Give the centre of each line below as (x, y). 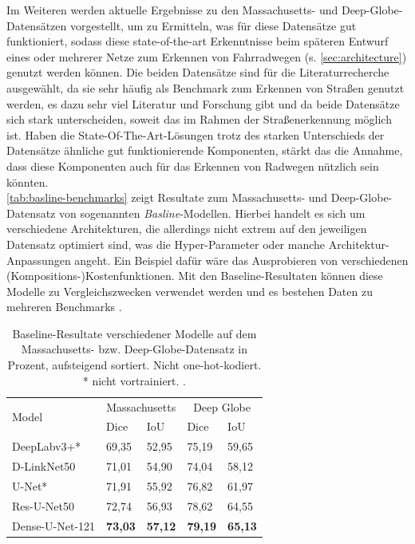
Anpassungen (39, 260)
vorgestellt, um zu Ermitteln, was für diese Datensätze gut (213, 25)
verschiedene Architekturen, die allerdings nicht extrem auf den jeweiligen (187, 229)
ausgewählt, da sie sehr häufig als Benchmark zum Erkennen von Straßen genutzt (206, 87)
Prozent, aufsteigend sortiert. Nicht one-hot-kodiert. (134, 365)
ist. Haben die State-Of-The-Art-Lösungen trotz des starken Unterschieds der (196, 134)
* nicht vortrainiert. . (134, 380)
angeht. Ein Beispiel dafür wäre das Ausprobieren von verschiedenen (241, 260)
